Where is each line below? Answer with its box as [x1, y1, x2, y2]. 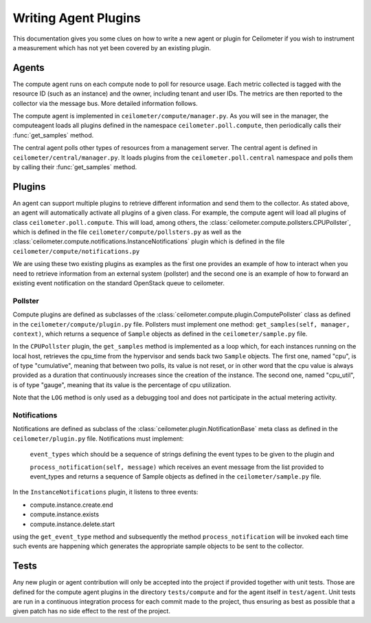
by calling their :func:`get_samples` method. [12, 162, 137, 171]
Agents [12, 62, 45, 74]
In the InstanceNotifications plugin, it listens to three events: [12, 488, 199, 496]
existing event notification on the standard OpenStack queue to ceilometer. [12, 279, 225, 287]
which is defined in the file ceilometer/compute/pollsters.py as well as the [12, 228, 242, 237]
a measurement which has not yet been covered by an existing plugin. [12, 43, 211, 52]
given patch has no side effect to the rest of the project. [12, 607, 171, 615]
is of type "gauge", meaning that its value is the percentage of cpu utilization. [12, 380, 232, 389]
